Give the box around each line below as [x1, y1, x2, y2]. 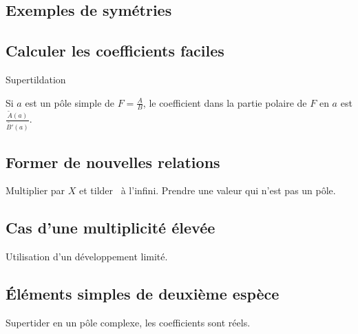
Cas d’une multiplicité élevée [6, 217, 215, 238]
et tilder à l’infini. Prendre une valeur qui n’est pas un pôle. [78, 183, 336, 198]
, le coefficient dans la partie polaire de [143, 95, 307, 109]
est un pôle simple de [25, 95, 115, 109]
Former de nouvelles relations [6, 151, 220, 172]
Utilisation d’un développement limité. [6, 249, 168, 264]
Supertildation [6, 72, 66, 86]
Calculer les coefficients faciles [6, 40, 224, 61]
